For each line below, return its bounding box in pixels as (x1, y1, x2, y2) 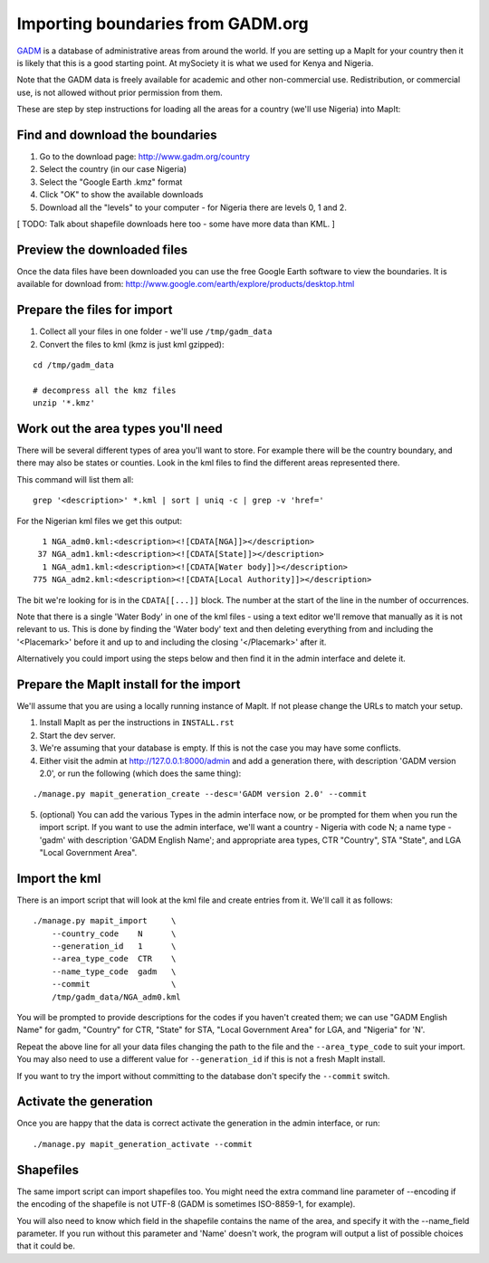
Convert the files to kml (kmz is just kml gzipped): (39, 339, 225, 349)
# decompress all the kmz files (33, 385, 177, 396)
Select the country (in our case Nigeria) (39, 164, 187, 175)
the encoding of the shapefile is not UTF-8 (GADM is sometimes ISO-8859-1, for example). (16, 1199, 356, 1210)
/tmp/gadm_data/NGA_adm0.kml (51, 991, 181, 1002)
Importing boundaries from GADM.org (16, 14, 309, 33)
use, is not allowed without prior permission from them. (16, 87, 224, 98)
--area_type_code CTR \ (51, 953, 177, 964)
